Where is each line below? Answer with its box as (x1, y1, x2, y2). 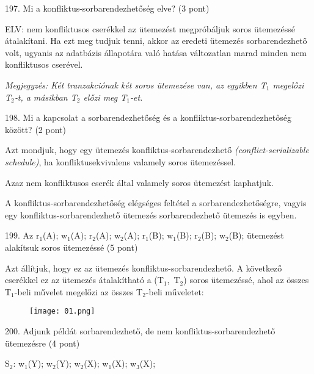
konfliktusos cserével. (5, 58, 83, 71)
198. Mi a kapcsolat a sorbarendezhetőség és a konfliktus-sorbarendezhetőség (5, 111, 291, 124)
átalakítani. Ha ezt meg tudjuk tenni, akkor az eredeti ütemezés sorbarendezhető (5, 34, 307, 47)
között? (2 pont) (5, 123, 66, 135)
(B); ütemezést (228, 229, 284, 242)
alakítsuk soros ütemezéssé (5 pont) (5, 240, 138, 253)
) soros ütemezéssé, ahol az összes (183, 273, 309, 286)
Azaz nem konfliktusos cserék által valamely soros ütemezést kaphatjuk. (5, 176, 274, 189)
